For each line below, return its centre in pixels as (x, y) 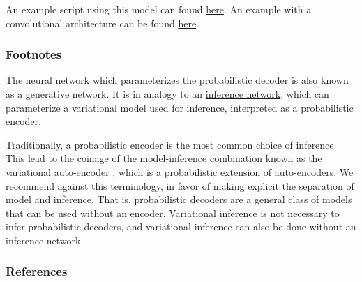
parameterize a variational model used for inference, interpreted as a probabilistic (180, 107)
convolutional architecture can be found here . (103, 23)
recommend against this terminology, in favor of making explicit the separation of (180, 185)
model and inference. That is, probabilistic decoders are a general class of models (179, 199)
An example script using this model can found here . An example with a (159, 9)
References (37, 271)
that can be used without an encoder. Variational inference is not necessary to (173, 213)
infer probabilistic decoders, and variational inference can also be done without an (181, 227)
